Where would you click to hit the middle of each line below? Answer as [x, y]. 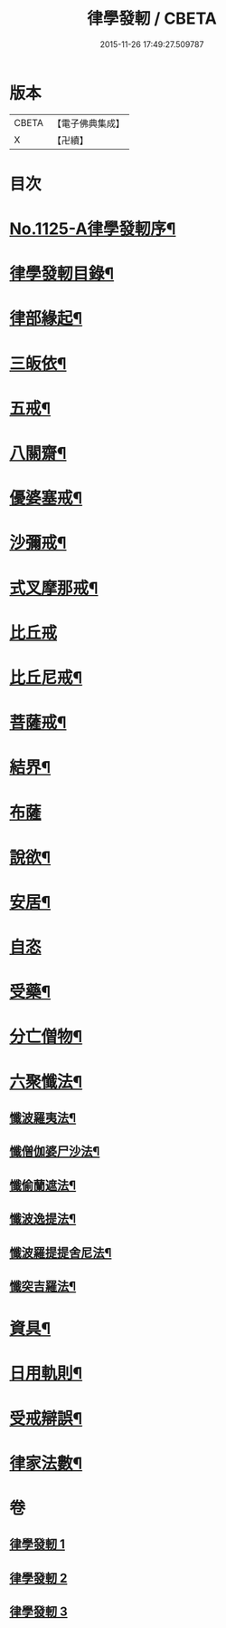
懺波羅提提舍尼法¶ [61, 1253]
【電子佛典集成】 [88, 123]
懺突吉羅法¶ [43, 1286]
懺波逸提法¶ [43, 1219]
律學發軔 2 [38, 1578]
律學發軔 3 [38, 1612]
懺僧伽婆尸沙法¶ [55, 1151]
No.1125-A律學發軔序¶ [93, 229]
